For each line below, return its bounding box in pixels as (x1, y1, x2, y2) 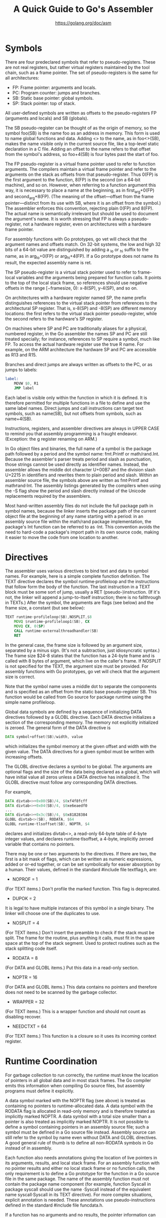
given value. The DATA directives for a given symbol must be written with (5, 749, 155, 755)
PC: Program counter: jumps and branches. (12, 89, 101, 95)
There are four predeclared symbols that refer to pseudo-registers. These (5, 59, 156, 65)
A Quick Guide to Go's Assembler (13, 3, 154, 15)
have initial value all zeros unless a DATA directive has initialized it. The (5, 774, 150, 780)
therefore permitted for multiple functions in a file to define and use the (5, 400, 150, 406)
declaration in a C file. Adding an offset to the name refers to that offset (5, 146, 151, 152)
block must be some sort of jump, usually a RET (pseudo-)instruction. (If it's (5, 589, 160, 595)
